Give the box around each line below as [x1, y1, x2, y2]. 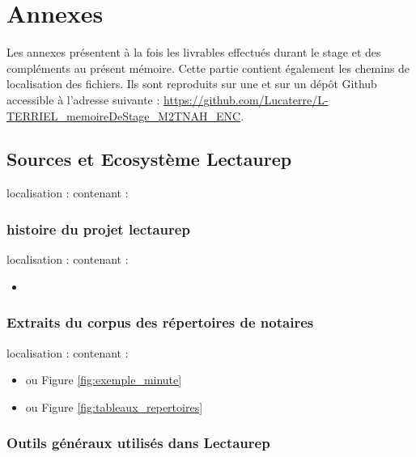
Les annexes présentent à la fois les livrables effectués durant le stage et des [6, 44, 381, 61]
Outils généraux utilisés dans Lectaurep [6, 433, 270, 453]
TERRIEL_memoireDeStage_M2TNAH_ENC [6, 107, 241, 124]
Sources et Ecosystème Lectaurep [6, 146, 292, 171]
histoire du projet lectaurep [6, 218, 190, 239]
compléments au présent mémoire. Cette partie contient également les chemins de [6, 59, 410, 76]
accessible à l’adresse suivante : [6, 91, 160, 108]
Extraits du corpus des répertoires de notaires [6, 312, 314, 332]
